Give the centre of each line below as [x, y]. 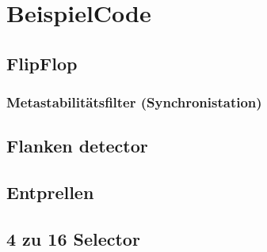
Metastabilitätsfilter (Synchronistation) [134, 102]
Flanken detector [77, 146]
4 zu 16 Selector [73, 238]
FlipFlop [42, 63]
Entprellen [50, 192]
